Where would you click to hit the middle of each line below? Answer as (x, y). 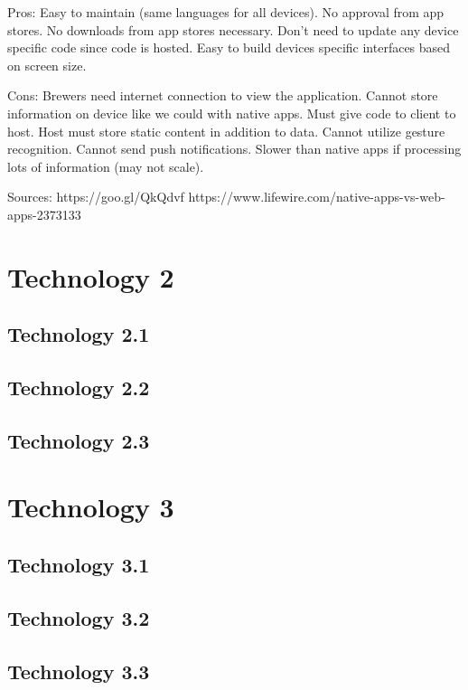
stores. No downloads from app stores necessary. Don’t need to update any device (233, 29)
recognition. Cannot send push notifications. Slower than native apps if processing (234, 149)
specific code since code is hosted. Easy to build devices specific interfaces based (229, 47)
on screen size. (47, 65)
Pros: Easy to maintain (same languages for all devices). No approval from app (226, 12)
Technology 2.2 (79, 388)
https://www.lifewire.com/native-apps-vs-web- (317, 197)
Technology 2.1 (79, 334)
